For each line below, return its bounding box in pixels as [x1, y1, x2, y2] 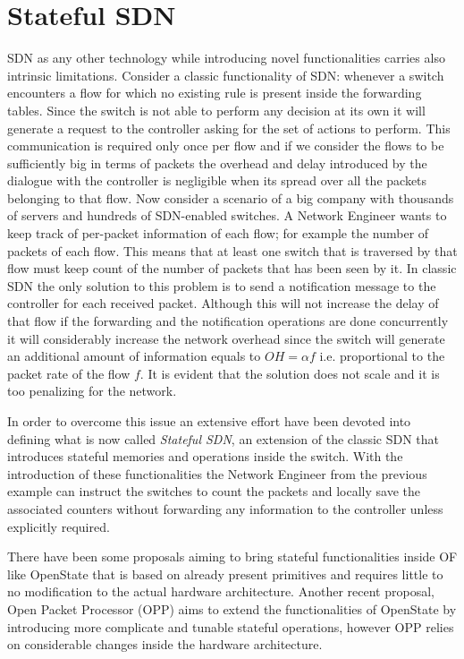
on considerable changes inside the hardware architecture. [7, 635, 323, 654]
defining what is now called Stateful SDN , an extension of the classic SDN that [7, 429, 440, 448]
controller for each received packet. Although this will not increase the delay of [7, 294, 439, 312]
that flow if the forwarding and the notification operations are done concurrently [7, 312, 449, 330]
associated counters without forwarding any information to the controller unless [7, 499, 443, 518]
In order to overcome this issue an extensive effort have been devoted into [7, 412, 411, 430]
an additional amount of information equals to [7, 347, 261, 365]
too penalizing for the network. [7, 381, 177, 400]
